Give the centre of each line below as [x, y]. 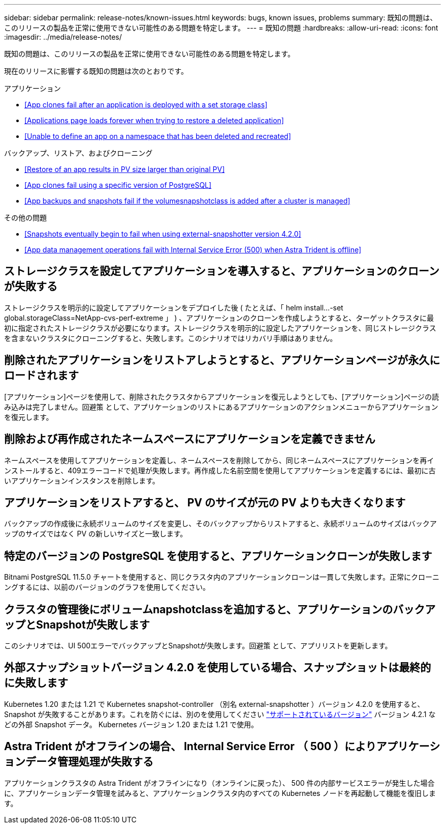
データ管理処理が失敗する [89, 762]
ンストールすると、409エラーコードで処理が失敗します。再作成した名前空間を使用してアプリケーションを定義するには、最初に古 [220, 470]
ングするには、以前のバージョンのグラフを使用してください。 [107, 587]
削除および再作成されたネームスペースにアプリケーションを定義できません [190, 439]
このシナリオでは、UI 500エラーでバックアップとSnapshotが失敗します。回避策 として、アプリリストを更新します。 [198, 646]
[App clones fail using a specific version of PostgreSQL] [118, 185]
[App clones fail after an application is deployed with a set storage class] [146, 105]
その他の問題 [25, 218]
